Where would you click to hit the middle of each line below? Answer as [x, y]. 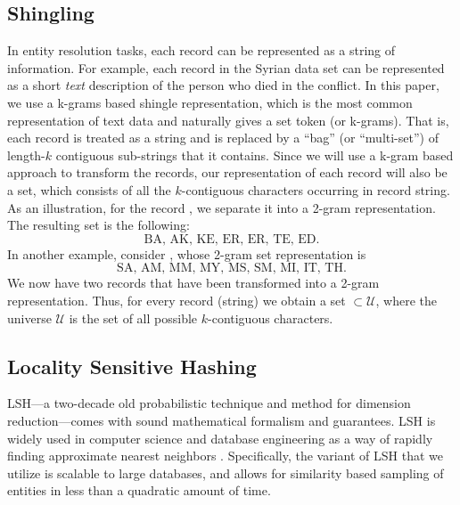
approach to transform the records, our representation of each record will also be [227, 172]
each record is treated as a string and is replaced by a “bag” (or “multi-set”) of [223, 138]
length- [26, 155]
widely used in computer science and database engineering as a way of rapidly [220, 438]
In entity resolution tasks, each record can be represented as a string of [201, 50]
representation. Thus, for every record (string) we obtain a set [177, 300]
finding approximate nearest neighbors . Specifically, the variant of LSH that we [225, 456]
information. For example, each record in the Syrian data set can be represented [226, 67]
